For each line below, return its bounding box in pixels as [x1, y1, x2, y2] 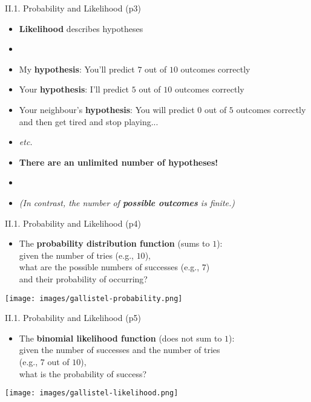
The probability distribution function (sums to [19, 237, 210, 250]
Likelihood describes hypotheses [19, 22, 143, 34]
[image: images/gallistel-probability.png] [5, 294, 183, 303]
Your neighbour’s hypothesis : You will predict [19, 103, 195, 115]
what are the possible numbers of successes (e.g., [19, 261, 200, 273]
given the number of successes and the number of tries [19, 343, 220, 356]
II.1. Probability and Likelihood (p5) [5, 311, 141, 324]
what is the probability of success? [19, 367, 147, 380]
